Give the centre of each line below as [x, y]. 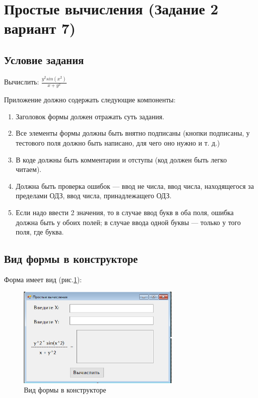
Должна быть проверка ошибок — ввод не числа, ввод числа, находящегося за [135, 186]
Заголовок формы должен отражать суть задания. [90, 116]
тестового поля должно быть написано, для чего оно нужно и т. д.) [118, 143]
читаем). [29, 169]
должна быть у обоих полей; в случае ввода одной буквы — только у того [128, 222]
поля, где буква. [40, 232]
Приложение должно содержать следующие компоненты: [90, 100]
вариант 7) [40, 28]
